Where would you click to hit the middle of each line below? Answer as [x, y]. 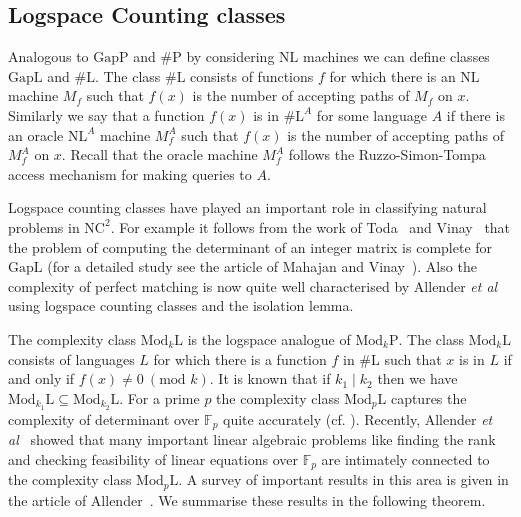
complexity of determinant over [104, 418]
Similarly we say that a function [106, 114]
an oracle [36, 134]
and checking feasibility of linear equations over [153, 458]
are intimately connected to [405, 458]
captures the [428, 397]
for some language [372, 114]
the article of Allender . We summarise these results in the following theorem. [247, 499]
